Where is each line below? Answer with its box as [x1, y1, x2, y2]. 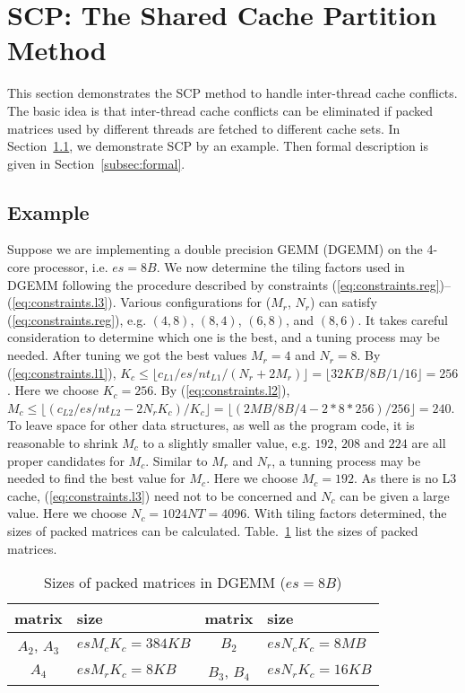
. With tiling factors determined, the [246, 504, 447, 522]
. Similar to [145, 451, 208, 469]
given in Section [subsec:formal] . [7, 154, 185, 172]
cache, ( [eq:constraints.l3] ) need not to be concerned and [7, 486, 317, 504]
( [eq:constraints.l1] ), [7, 363, 116, 382]
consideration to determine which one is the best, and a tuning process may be [7, 328, 440, 346]
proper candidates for [7, 451, 125, 469]
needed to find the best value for [7, 469, 185, 487]
